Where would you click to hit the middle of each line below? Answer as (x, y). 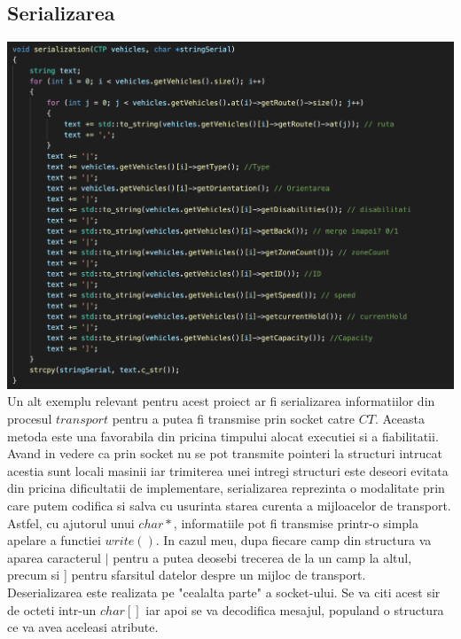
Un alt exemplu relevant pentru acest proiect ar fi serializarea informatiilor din (221, 401)
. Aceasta (399, 419)
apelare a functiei (54, 540)
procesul (30, 419)
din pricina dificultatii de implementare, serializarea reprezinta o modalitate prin (226, 488)
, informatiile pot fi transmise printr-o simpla (296, 522)
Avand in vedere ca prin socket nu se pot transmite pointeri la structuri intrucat (225, 453)
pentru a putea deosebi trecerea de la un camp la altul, (262, 557)
